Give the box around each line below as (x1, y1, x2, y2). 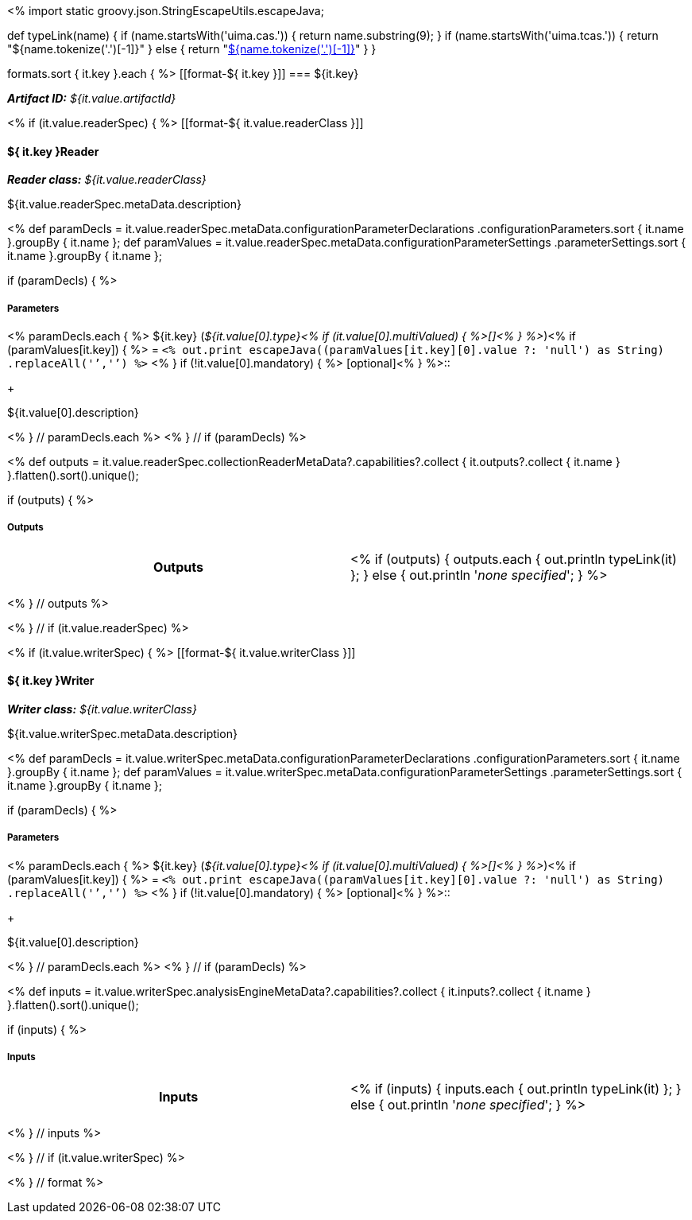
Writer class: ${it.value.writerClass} (7, 702, 197, 716)
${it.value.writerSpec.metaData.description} (7, 727, 238, 740)
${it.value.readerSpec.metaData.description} (7, 197, 242, 212)
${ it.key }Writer (7, 674, 95, 688)
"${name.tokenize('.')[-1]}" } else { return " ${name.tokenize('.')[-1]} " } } (7, 42, 377, 56)
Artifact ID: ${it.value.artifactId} (7, 91, 176, 105)
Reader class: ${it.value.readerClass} (7, 173, 207, 187)
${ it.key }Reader (7, 144, 99, 158)
